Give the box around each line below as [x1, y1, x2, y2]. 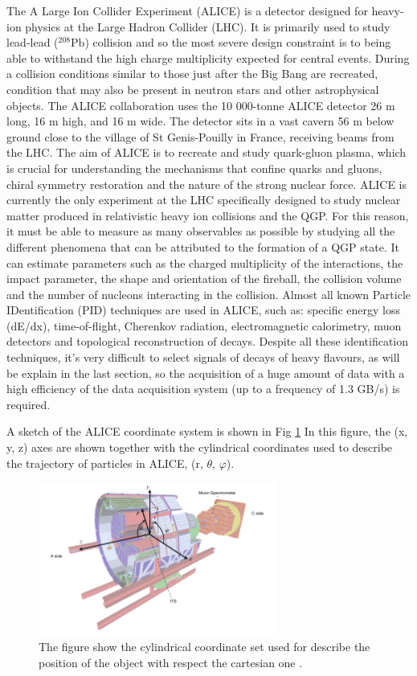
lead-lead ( [6, 34, 59, 51]
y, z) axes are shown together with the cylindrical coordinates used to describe [6, 439, 393, 456]
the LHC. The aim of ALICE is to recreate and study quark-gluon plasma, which [6, 144, 407, 161]
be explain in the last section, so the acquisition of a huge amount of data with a [6, 364, 405, 381]
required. [6, 395, 51, 412]
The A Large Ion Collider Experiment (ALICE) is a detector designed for [6, 2, 368, 18]
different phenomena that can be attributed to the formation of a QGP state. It [6, 238, 399, 255]
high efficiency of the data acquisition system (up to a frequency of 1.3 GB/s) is [6, 380, 400, 397]
